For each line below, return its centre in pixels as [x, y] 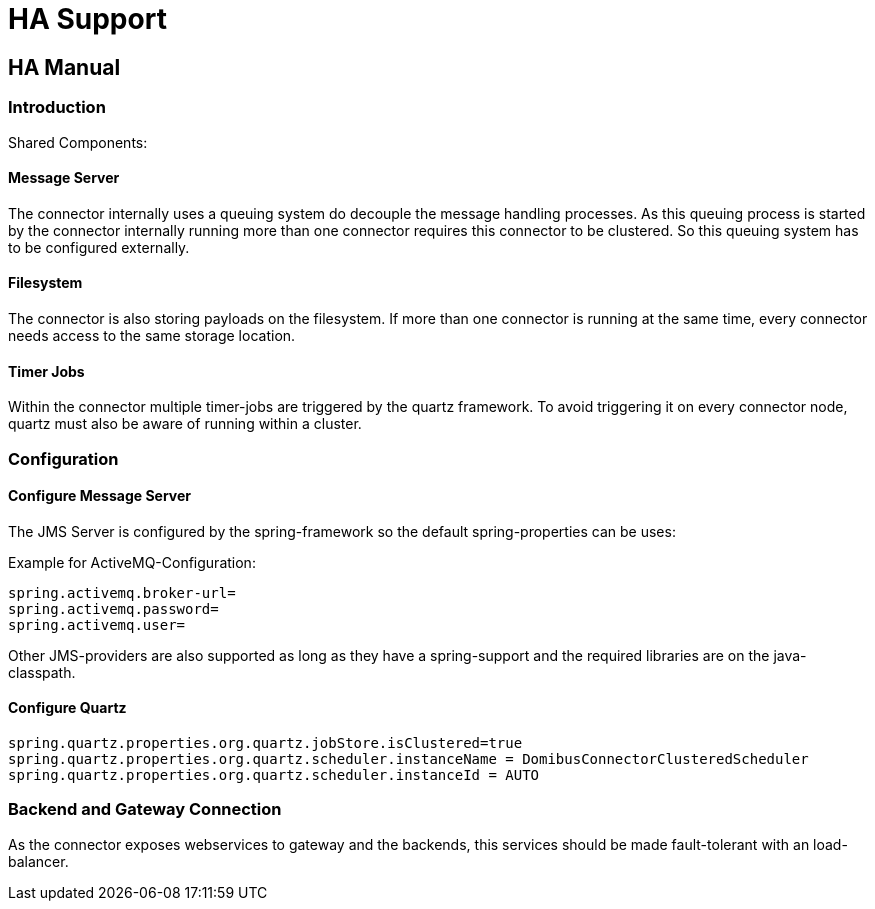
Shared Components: [78, 142]
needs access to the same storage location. [152, 335]
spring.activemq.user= [97, 624]
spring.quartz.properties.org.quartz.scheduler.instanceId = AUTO [274, 775]
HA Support [87, 19]
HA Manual [64, 67]
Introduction [57, 107]
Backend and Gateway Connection [145, 809]
